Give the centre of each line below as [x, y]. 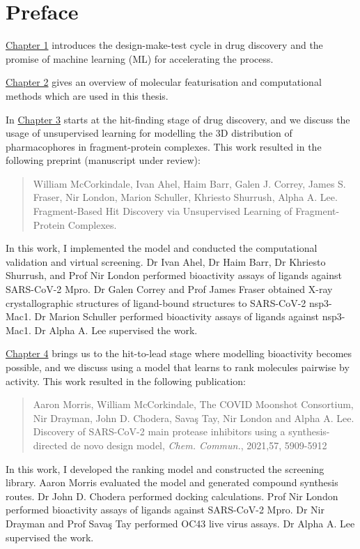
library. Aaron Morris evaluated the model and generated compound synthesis [172, 482]
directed [50, 445]
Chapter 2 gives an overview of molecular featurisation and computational [164, 82]
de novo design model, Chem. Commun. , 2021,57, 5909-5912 [199, 445]
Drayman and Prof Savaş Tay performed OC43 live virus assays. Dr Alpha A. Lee [180, 523]
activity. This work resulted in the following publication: [126, 381]
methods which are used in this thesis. [87, 95]
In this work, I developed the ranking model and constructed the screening [165, 468]
